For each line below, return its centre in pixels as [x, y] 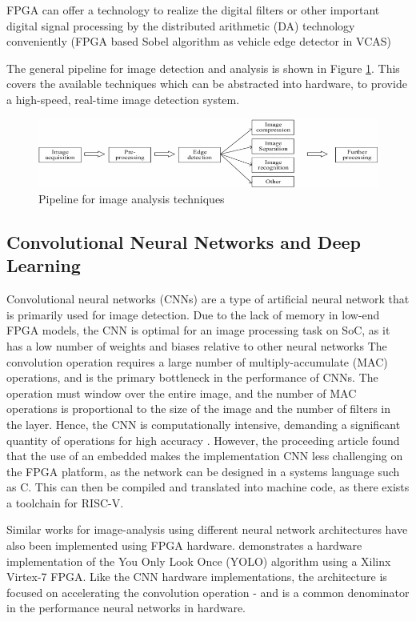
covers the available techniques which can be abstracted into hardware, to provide [207, 84]
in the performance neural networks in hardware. [126, 608]
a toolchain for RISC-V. [65, 502]
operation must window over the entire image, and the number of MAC [182, 393]
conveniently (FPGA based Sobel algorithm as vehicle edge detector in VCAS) [199, 41]
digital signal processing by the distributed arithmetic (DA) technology [181, 25]
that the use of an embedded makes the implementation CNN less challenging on [205, 456]
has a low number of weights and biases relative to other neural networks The [197, 345]
